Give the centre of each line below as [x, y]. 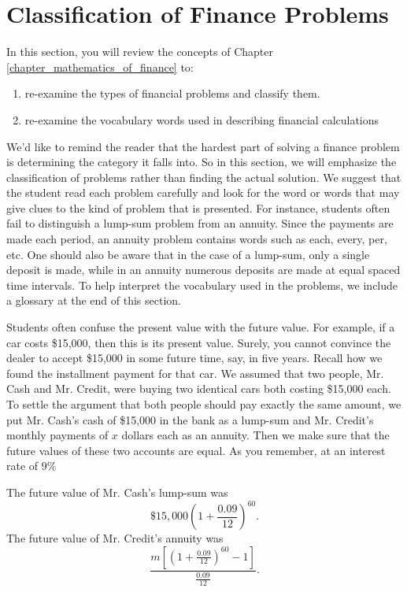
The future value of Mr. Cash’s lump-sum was [117, 492]
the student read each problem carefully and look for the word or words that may [203, 192]
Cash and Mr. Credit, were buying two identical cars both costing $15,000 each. [199, 388]
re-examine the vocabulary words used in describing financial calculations [202, 119]
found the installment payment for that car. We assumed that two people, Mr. [195, 373]
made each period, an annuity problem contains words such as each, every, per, [197, 239]
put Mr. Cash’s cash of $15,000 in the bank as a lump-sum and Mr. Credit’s [190, 419]
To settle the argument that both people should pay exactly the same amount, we [204, 404]
